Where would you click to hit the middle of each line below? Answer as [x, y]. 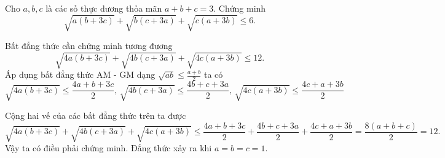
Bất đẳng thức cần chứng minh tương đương [89, 46]
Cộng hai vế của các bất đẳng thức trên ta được [96, 115]
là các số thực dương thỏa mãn [104, 8]
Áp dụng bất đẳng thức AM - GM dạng [80, 74]
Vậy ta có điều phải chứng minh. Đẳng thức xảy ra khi [108, 148]
